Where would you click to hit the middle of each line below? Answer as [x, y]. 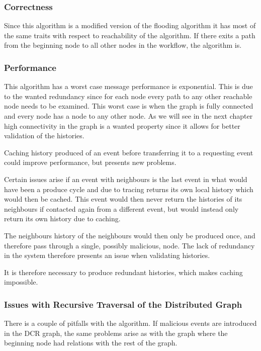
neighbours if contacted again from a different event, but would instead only [121, 208]
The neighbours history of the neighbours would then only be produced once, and [130, 235]
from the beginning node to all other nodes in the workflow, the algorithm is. [123, 45]
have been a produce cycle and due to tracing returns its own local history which [129, 189]
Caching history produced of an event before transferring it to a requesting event [129, 152]
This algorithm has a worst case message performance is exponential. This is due [128, 86]
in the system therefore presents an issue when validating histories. [107, 255]
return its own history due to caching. [62, 218]
